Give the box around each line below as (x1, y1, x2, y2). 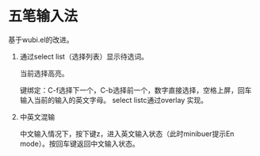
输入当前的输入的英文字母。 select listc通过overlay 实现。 (19, 95, 208, 105)
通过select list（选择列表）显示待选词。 (19, 51, 149, 61)
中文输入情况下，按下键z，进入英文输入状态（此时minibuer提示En (19, 128, 235, 139)
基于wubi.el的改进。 (8, 35, 74, 44)
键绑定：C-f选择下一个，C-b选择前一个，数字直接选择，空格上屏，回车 (19, 85, 252, 95)
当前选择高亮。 (19, 68, 69, 78)
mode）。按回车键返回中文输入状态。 (19, 139, 140, 148)
